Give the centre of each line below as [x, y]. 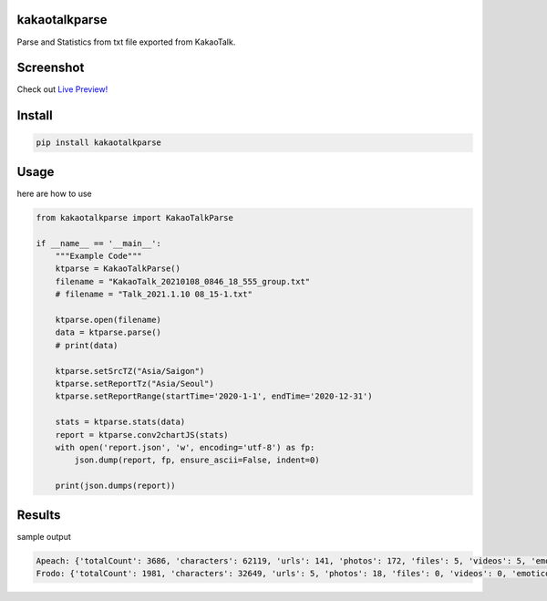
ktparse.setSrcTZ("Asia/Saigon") [130, 371]
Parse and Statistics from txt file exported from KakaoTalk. [126, 42]
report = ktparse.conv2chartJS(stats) [142, 435]
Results [39, 515]
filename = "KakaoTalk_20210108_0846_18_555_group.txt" [183, 281]
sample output [44, 536]
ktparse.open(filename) [108, 320]
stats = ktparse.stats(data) [120, 422]
